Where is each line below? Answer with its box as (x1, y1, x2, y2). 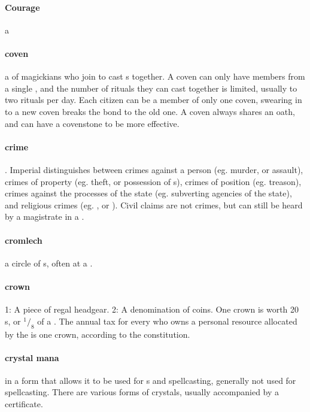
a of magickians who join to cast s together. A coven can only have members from (5, 70, 305, 83)
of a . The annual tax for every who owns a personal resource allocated (37, 314, 297, 327)
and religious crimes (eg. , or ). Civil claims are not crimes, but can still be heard (5, 198, 303, 211)
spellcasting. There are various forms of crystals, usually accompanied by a (5, 386, 279, 398)
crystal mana (5, 351, 59, 363)
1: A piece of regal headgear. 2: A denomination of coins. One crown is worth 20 (5, 303, 299, 316)
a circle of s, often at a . (5, 256, 93, 269)
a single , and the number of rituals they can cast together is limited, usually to (5, 81, 297, 94)
